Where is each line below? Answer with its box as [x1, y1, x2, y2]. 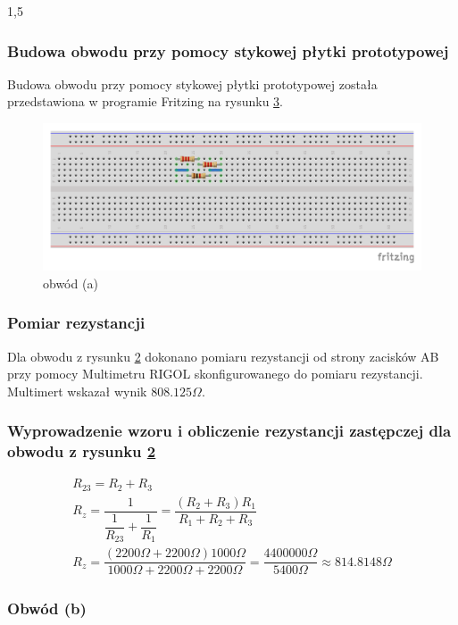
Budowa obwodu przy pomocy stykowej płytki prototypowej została [7, 74, 378, 93]
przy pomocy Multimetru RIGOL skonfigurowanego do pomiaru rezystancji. [7, 364, 423, 383]
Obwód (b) [7, 597, 87, 620]
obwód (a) [43, 273, 98, 292]
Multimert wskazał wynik [7, 381, 147, 400]
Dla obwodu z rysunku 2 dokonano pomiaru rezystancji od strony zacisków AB [7, 346, 439, 365]
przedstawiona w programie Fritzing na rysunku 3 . [7, 92, 283, 111]
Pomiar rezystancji [7, 312, 146, 334]
